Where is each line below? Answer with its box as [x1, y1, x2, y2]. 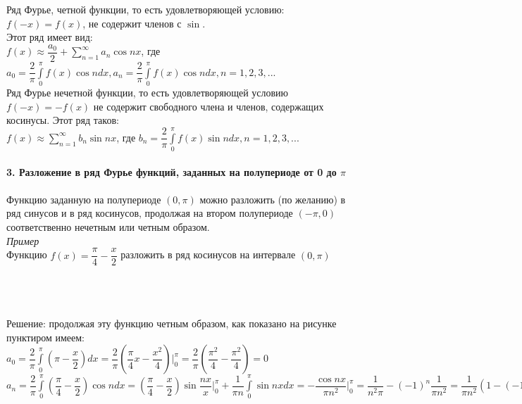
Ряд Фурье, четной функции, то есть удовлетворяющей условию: [6, 2, 285, 17]
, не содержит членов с [82, 15, 182, 30]
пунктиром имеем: [6, 329, 85, 344]
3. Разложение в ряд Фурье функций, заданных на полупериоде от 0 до [6, 164, 337, 179]
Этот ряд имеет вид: [6, 30, 93, 44]
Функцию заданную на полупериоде [6, 191, 161, 206]
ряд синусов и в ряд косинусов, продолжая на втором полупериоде [6, 206, 293, 220]
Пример [6, 233, 39, 248]
